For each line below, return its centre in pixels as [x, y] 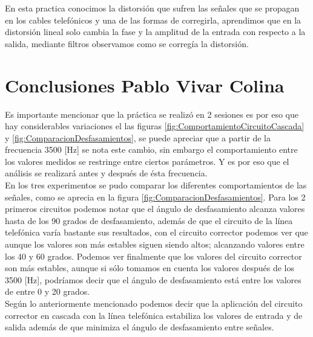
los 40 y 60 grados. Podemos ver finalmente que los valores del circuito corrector [153, 256]
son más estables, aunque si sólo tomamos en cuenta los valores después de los [150, 268]
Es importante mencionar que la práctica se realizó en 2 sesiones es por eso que [152, 114]
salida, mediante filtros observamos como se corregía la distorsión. [127, 43]
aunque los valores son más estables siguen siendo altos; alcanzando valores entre [155, 244]
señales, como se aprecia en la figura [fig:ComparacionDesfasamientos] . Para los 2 [155, 197]
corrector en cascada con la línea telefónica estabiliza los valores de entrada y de [154, 315]
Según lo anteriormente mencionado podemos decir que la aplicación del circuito [154, 303]
